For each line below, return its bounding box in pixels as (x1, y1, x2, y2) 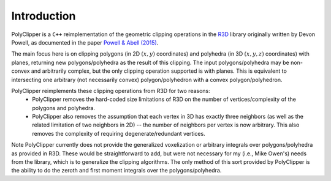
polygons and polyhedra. (32, 104, 95, 111)
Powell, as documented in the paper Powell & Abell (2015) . (11, 39, 159, 46)
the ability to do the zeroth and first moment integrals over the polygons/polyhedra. (11, 167, 222, 174)
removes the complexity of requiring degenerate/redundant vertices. (32, 130, 205, 137)
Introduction (11, 9, 76, 23)
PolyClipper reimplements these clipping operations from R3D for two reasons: (11, 87, 211, 94)
